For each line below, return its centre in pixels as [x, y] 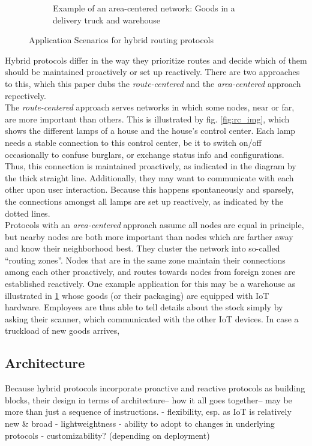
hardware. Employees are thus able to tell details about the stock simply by [144, 307]
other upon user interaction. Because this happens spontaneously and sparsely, [149, 189]
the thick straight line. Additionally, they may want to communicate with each [149, 177]
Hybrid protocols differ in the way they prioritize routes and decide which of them [156, 60]
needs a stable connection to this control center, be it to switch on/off [133, 142]
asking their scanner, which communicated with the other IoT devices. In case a [152, 318]
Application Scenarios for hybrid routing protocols [121, 40]
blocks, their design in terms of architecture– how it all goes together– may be [148, 399]
